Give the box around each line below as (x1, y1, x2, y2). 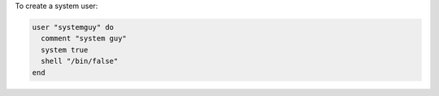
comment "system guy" (41, 34, 128, 44)
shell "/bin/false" (41, 56, 119, 66)
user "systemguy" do (32, 23, 114, 31)
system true (41, 45, 89, 54)
